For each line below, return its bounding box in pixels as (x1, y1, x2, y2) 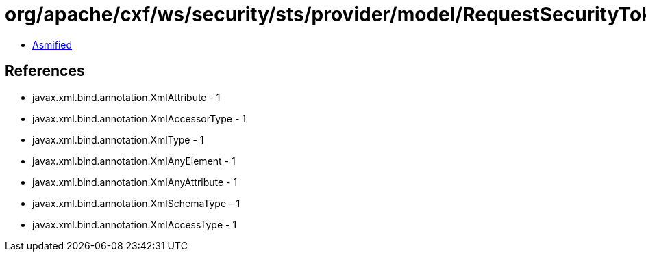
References (5, 62, 85, 80)
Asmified (32, 38, 73, 51)
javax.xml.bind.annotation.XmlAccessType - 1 (32, 218, 237, 230)
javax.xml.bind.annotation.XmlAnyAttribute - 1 (32, 176, 238, 188)
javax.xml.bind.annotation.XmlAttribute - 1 (32, 91, 221, 103)
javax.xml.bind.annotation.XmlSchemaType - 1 (32, 197, 240, 209)
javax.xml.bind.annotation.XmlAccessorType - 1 (32, 112, 246, 124)
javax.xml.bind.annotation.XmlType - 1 (32, 133, 204, 146)
